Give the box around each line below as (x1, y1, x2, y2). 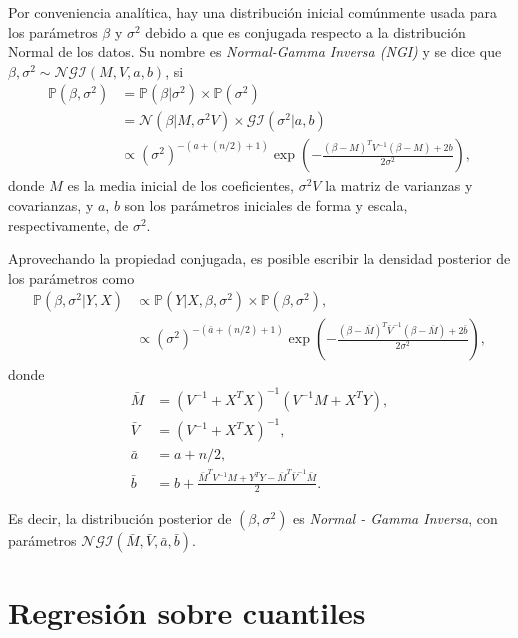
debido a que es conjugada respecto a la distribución (145, 21, 466, 42)
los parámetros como (8, 267, 135, 288)
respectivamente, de (8, 214, 129, 235)
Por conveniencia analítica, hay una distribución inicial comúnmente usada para (8, 2, 497, 22)
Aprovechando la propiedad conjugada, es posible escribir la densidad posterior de (8, 248, 511, 269)
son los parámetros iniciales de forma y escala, (124, 195, 408, 216)
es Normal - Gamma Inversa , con (293, 508, 498, 529)
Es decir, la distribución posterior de (8, 508, 232, 529)
